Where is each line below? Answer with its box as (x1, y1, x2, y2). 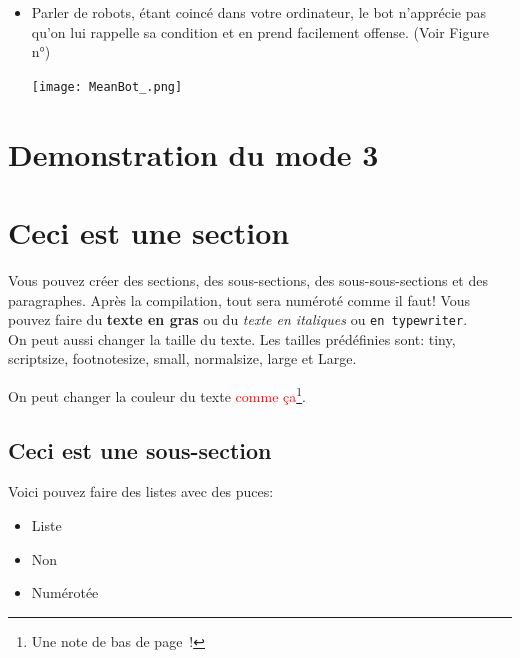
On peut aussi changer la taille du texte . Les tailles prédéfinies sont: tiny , (8, 328, 456, 349)
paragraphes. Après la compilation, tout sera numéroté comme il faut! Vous (8, 289, 471, 310)
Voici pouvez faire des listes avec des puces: (8, 481, 274, 502)
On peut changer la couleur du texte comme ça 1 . (8, 382, 306, 406)
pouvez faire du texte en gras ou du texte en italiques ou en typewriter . (8, 309, 468, 330)
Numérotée (31, 582, 99, 603)
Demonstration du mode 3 (8, 133, 379, 174)
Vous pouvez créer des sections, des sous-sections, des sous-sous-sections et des (8, 269, 488, 290)
